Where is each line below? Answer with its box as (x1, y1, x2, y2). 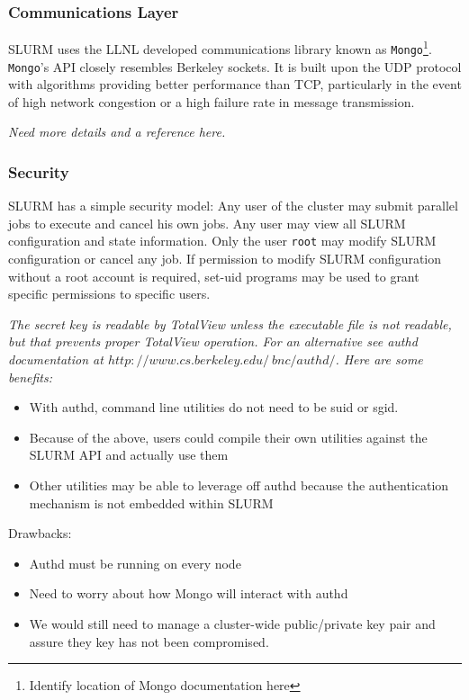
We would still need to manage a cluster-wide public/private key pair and (29, 614, 436, 633)
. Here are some (335, 350, 423, 368)
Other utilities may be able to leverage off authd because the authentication (29, 475, 449, 494)
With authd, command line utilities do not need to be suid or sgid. (29, 398, 399, 417)
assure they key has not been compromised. (29, 632, 269, 651)
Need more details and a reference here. (8, 122, 226, 141)
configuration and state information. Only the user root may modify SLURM (8, 231, 437, 250)
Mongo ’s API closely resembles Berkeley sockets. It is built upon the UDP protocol (8, 57, 462, 76)
